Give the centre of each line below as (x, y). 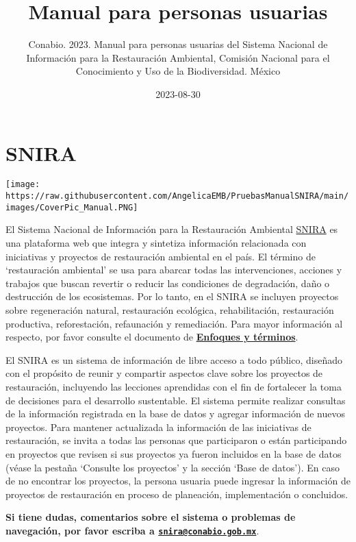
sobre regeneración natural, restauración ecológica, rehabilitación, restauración (170, 309)
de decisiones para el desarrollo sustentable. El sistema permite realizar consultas (176, 400)
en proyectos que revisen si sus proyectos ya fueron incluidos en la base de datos (174, 453)
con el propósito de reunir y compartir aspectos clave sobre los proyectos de (164, 373)
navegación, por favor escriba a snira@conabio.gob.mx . (132, 530)
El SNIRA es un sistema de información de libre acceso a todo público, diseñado (174, 359)
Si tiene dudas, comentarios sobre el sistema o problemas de (151, 517)
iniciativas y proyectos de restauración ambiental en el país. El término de (161, 256)
